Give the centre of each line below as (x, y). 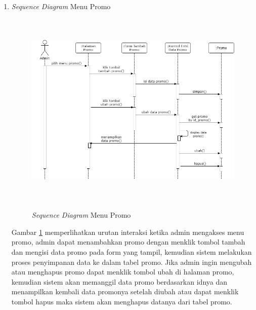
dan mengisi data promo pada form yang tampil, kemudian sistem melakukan (132, 252)
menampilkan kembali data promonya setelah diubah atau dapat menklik (125, 291)
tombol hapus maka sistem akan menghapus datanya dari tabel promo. (122, 301)
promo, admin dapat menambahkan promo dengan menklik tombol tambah (128, 242)
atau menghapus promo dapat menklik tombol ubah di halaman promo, (123, 272)
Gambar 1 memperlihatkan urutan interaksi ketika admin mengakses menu (128, 232)
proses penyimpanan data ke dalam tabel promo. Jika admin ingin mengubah (132, 262)
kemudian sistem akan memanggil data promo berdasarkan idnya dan (119, 281)
